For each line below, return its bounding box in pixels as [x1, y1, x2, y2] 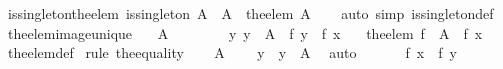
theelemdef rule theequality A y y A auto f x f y [7, 42, 457, 63]
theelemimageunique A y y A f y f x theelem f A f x [7, 22, 483, 43]
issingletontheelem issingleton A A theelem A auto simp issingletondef [7, 3, 494, 23]
